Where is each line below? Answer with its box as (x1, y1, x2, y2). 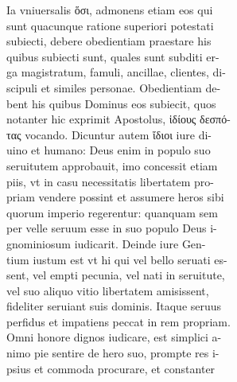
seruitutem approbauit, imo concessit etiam (6, 157, 218, 173)
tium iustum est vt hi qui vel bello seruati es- (6, 251, 227, 267)
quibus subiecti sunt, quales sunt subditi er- (6, 48, 220, 64)
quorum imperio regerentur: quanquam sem (6, 204, 218, 220)
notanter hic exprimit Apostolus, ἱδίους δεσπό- (6, 111, 231, 127)
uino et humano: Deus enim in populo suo (6, 142, 211, 158)
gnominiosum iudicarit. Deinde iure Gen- (6, 235, 206, 251)
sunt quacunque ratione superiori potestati (6, 17, 214, 33)
